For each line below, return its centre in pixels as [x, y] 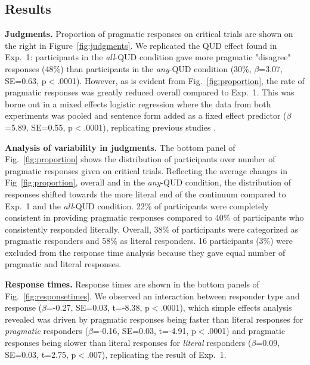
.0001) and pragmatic [246, 331]
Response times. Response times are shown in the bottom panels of [132, 284]
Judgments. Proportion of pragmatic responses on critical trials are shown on [149, 34]
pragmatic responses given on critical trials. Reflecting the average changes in [146, 170]
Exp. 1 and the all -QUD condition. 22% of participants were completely [137, 205]
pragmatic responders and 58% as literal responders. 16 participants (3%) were [149, 241]
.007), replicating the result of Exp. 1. [156, 354]
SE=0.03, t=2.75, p [41, 354]
